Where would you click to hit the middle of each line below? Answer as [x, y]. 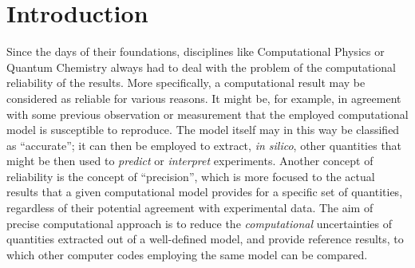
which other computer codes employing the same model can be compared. [187, 254]
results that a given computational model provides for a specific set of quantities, [205, 192]
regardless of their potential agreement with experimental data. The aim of [190, 208]
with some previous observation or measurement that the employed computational [207, 114]
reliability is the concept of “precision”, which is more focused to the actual [191, 176]
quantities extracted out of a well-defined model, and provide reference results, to [205, 239]
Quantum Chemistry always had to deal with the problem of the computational [201, 67]
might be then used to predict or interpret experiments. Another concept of [190, 161]
